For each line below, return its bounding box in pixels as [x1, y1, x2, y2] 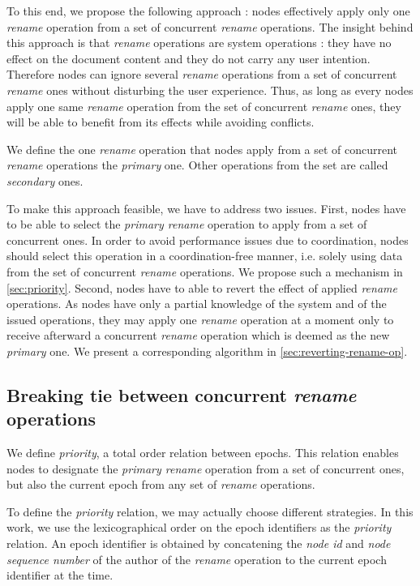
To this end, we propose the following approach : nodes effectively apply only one [6, 2, 410, 19]
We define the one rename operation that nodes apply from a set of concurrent [6, 140, 397, 157]
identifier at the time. [6, 567, 114, 584]
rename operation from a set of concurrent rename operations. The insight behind [6, 18, 414, 35]
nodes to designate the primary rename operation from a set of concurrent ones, [6, 460, 405, 477]
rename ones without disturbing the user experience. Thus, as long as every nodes [6, 81, 414, 98]
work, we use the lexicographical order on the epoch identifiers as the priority [6, 519, 392, 536]
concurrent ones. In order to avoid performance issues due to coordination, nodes [6, 231, 409, 248]
